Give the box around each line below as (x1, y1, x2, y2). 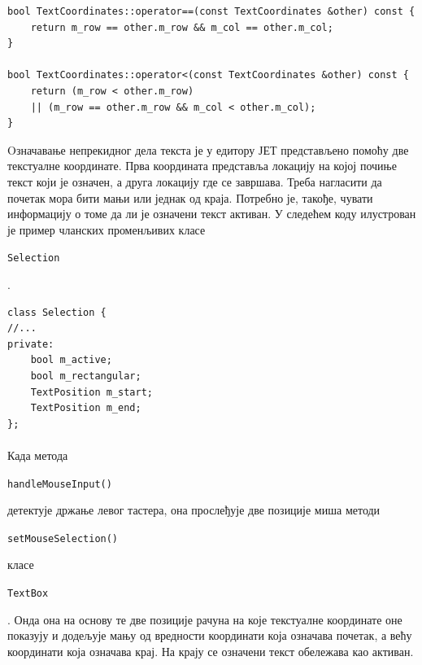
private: (7, 338, 54, 350)
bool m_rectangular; (30, 370, 141, 382)
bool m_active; (30, 354, 112, 366)
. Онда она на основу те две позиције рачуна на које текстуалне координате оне (7, 610, 402, 628)
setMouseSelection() (7, 532, 119, 545)
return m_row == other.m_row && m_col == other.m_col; (30, 21, 333, 33)
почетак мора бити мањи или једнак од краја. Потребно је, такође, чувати (7, 189, 373, 206)
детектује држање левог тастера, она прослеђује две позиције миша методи (7, 501, 381, 518)
